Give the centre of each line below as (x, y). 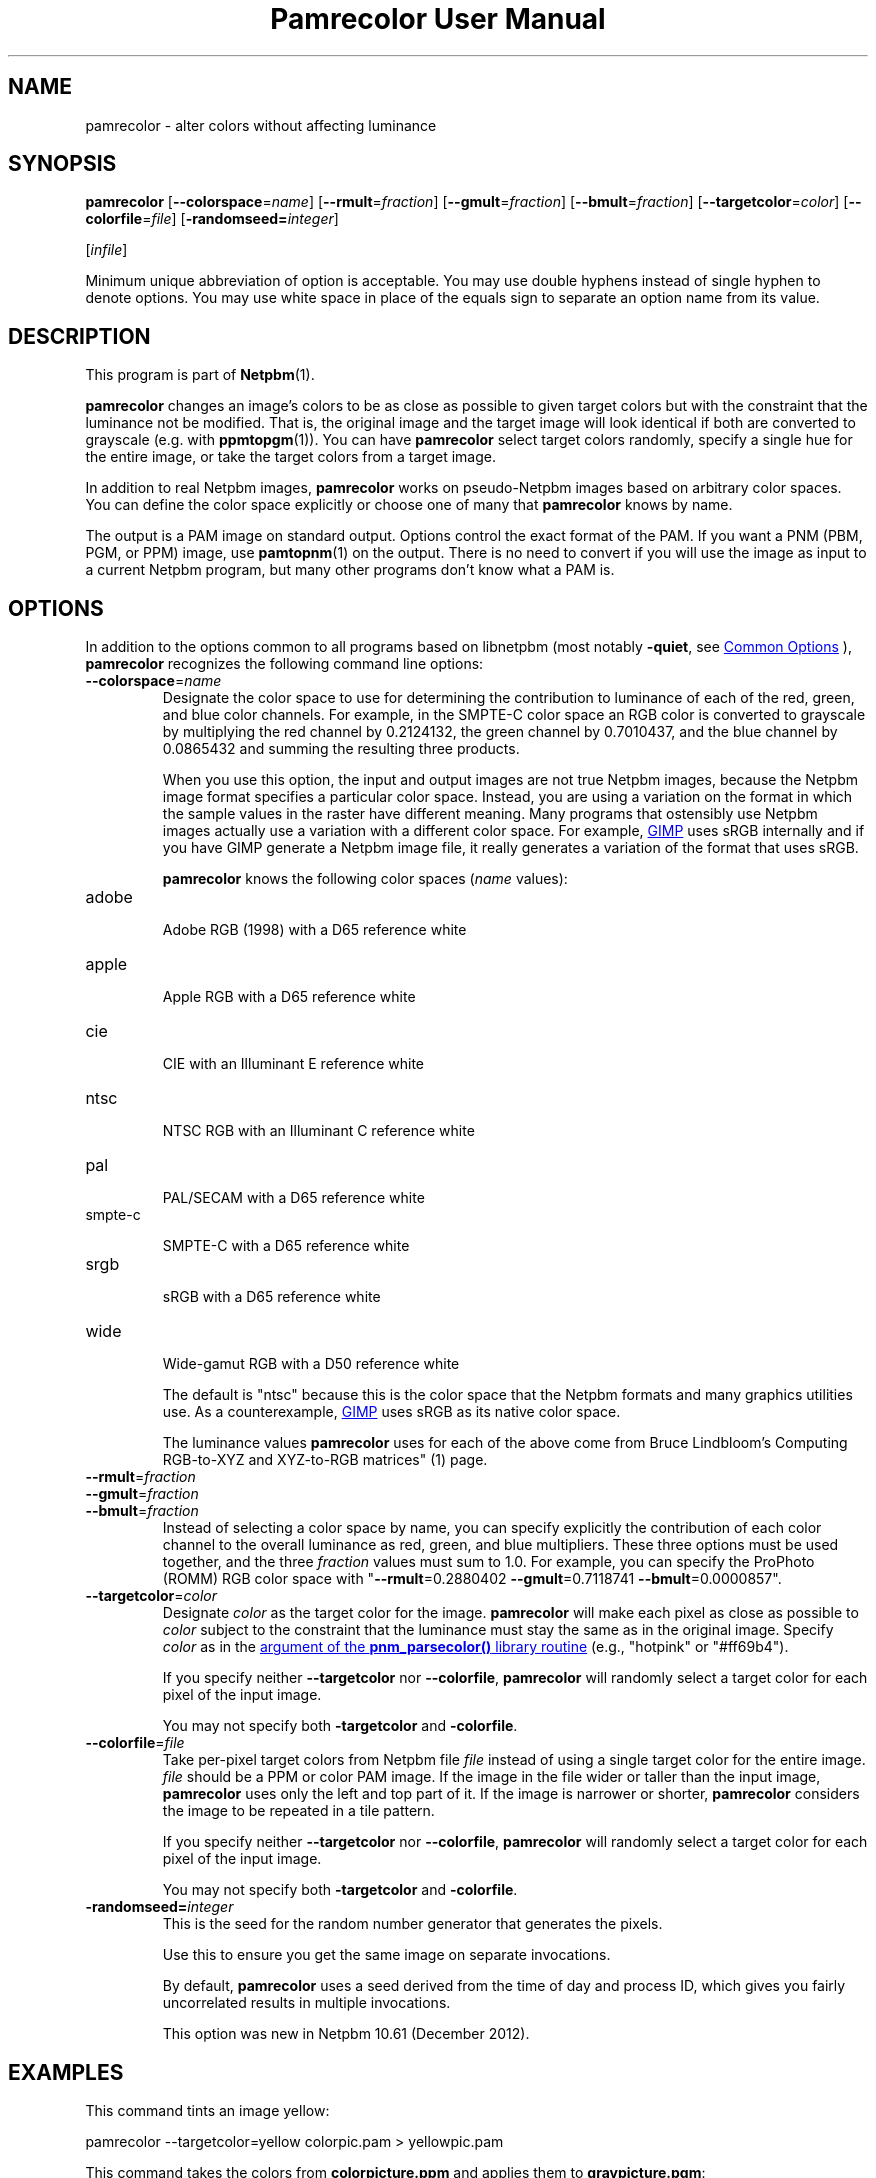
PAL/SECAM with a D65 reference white (293, 1198)
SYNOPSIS (62, 164)
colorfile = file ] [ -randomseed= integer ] (212, 219)
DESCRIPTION (79, 336)
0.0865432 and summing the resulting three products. (341, 749)
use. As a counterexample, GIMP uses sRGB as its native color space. (391, 1412)
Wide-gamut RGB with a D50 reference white (311, 1364)
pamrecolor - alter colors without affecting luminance (261, 125)
